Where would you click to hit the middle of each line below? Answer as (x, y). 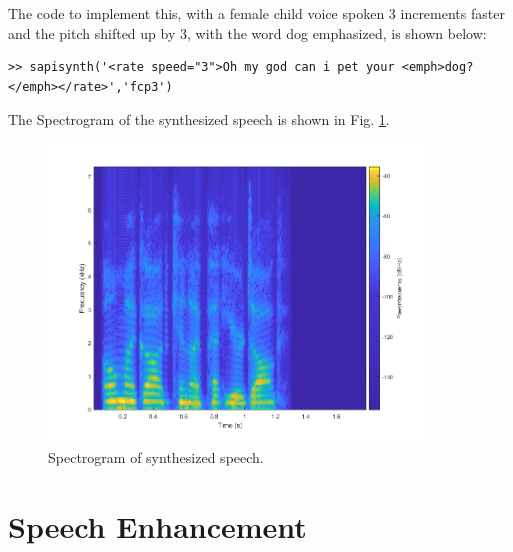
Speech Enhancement (157, 525)
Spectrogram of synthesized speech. (156, 456)
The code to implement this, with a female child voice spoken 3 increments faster (256, 13)
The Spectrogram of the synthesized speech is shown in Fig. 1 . (199, 119)
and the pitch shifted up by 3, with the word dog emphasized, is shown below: (247, 32)
